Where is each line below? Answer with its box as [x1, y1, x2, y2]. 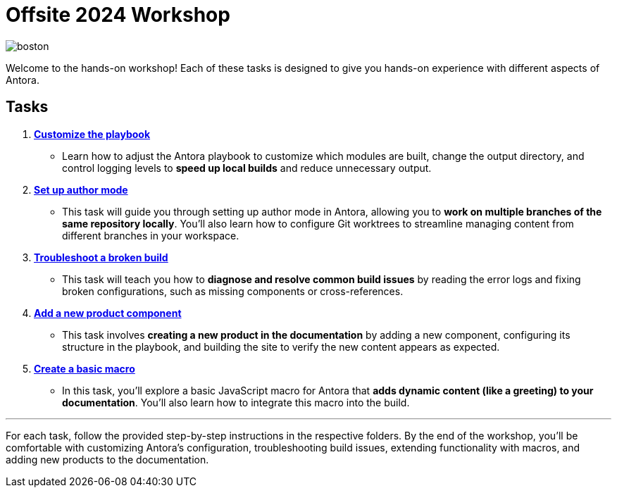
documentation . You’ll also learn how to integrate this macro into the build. [62, 396, 410, 408]
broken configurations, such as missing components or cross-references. [62, 285, 404, 297]
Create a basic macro [34, 362, 135, 375]
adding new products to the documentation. [6, 453, 209, 466]
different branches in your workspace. [62, 229, 239, 242]
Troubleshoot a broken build [34, 251, 168, 263]
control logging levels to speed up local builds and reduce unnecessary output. [62, 161, 432, 174]
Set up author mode [34, 183, 128, 196]
